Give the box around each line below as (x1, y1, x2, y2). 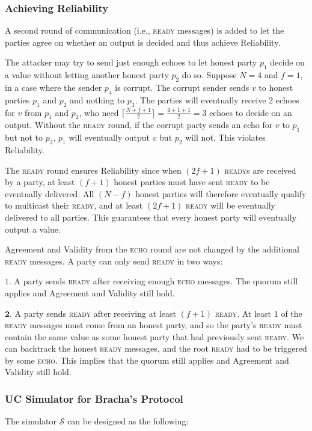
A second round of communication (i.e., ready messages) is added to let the (5, 24, 284, 37)
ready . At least (215, 307, 272, 319)
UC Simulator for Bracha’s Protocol (5, 391, 183, 406)
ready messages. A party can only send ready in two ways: (5, 254, 223, 267)
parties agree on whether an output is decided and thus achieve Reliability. (5, 35, 281, 48)
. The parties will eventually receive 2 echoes (135, 93, 299, 106)
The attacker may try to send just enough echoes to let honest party (5, 56, 257, 69)
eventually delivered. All (5, 187, 94, 200)
